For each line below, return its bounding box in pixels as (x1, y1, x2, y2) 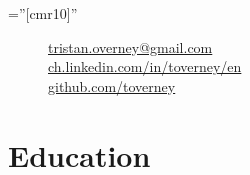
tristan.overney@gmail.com (48, 36, 213, 57)
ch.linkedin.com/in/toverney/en (48, 56, 242, 77)
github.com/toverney (48, 75, 176, 96)
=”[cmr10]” (8, 3, 78, 23)
